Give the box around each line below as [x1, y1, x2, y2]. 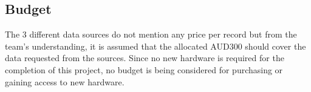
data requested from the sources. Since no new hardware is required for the [5, 51, 284, 64]
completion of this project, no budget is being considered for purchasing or [5, 63, 283, 76]
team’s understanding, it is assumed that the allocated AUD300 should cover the [5, 39, 306, 52]
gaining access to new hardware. [5, 75, 125, 88]
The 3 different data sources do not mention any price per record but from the [5, 28, 297, 41]
